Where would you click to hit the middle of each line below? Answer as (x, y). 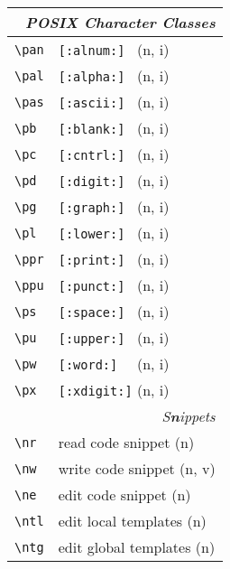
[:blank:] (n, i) (114, 128)
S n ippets (189, 416)
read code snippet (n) (126, 442)
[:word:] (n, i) (114, 364)
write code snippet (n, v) (137, 468)
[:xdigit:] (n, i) (114, 390)
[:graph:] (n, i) (114, 206)
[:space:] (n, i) (114, 311)
